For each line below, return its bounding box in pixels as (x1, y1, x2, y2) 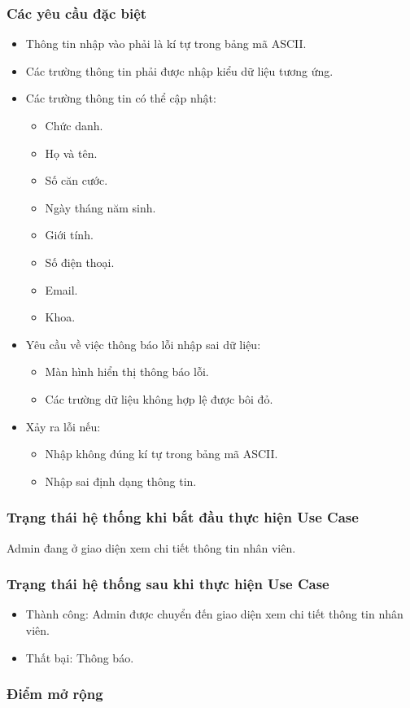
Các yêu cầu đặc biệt (7, 2, 147, 23)
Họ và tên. (45, 144, 98, 161)
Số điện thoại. (45, 253, 115, 270)
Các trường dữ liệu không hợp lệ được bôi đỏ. (45, 390, 273, 407)
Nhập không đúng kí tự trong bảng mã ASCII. (45, 445, 278, 462)
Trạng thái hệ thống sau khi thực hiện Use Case (7, 574, 329, 594)
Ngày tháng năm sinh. (45, 199, 156, 216)
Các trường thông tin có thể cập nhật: (25, 90, 216, 107)
